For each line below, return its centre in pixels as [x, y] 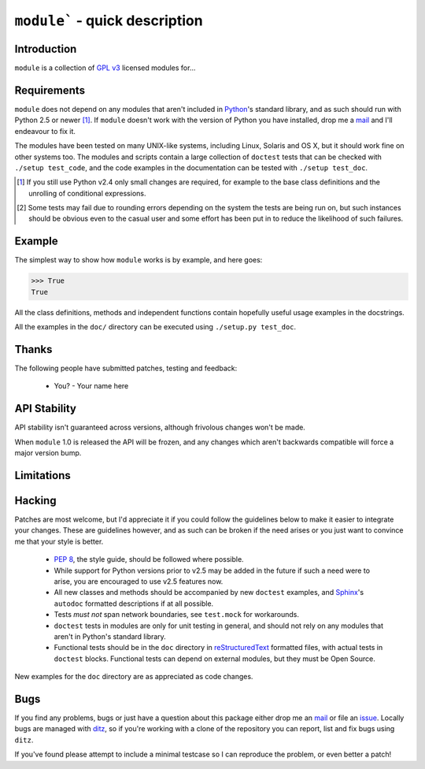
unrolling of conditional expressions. [87, 193]
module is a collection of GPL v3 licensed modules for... [105, 68]
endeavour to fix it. [45, 131]
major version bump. [48, 453]
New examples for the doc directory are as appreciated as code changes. [134, 677]
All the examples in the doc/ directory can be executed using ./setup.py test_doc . [155, 327]
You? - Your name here [91, 386]
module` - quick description [109, 20]
